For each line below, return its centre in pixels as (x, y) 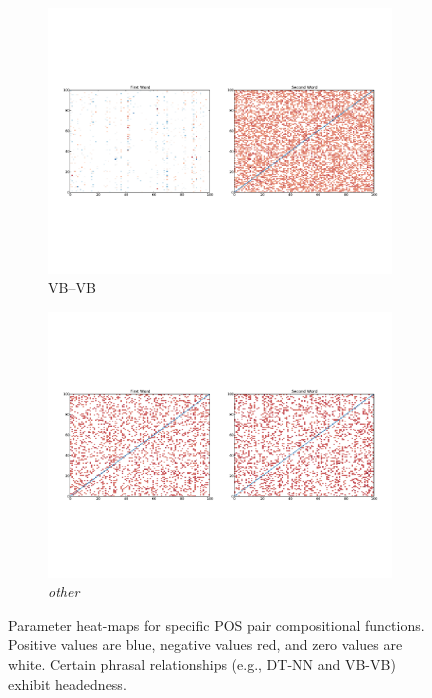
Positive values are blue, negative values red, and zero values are (205, 644)
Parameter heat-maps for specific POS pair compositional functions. (216, 624)
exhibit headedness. (67, 683)
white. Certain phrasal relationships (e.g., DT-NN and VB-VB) (202, 664)
